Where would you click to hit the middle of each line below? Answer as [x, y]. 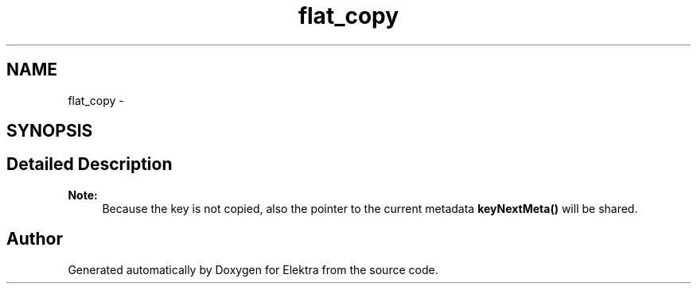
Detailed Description [90, 164]
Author [35, 239]
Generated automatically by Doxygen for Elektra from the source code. [253, 269]
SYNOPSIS [50, 131]
